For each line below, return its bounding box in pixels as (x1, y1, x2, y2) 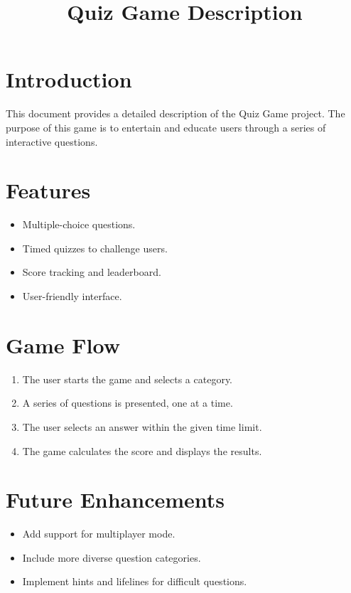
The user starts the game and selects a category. (22, 371, 233, 386)
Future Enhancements (6, 485, 225, 514)
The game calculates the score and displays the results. (22, 443, 262, 458)
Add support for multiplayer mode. (22, 526, 175, 541)
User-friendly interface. (22, 289, 122, 303)
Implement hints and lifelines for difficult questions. (22, 574, 247, 589)
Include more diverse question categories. (22, 550, 201, 565)
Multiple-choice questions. (22, 217, 136, 232)
